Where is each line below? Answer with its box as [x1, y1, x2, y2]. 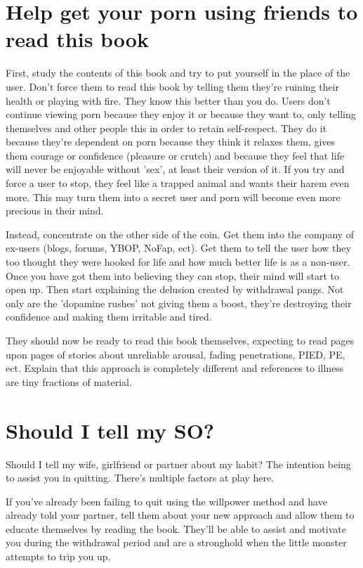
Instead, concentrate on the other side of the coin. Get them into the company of [6, 226, 355, 241]
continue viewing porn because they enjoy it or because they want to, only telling [6, 107, 356, 122]
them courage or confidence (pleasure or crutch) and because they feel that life [6, 148, 345, 162]
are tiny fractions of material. [6, 374, 132, 389]
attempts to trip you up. [6, 549, 111, 564]
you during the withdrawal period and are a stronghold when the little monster [6, 535, 347, 550]
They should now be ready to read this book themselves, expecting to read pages [6, 333, 355, 347]
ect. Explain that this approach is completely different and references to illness [6, 361, 344, 375]
